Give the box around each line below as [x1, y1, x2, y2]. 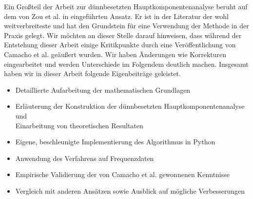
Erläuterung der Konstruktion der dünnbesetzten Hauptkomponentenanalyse [15, 101, 245, 111]
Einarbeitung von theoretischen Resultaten [15, 120, 143, 130]
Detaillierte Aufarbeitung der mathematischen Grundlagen [15, 84, 191, 95]
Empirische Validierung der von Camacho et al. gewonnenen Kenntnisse [15, 169, 230, 179]
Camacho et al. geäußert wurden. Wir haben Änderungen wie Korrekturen [4, 49, 227, 59]
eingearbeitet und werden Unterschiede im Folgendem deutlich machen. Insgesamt [4, 59, 249, 69]
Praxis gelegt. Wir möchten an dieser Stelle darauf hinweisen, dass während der [4, 30, 242, 40]
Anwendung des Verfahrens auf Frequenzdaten [15, 153, 154, 163]
